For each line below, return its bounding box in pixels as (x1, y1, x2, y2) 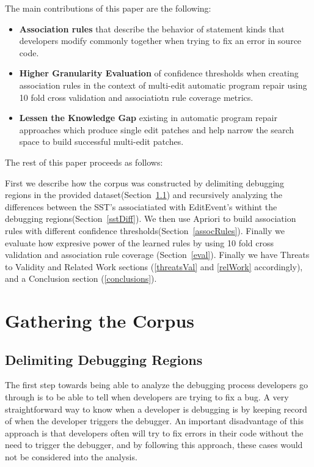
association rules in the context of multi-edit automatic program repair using (19, 78, 307, 91)
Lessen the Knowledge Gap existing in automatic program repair (19, 111, 277, 124)
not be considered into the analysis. (5, 450, 137, 463)
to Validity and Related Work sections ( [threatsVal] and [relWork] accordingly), (5, 260, 303, 273)
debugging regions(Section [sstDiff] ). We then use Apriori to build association (5, 212, 296, 225)
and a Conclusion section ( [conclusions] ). (5, 272, 157, 285)
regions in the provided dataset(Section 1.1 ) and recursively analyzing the (5, 188, 282, 201)
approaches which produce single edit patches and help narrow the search (19, 123, 294, 136)
